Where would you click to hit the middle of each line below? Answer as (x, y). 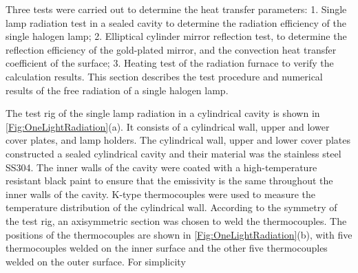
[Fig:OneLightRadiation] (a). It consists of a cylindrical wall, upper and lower (168, 126)
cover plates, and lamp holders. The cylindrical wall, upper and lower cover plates (178, 140)
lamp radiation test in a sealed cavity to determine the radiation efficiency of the (176, 22)
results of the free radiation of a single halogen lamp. (117, 90)
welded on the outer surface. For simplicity (96, 261)
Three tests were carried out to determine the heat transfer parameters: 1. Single (176, 9)
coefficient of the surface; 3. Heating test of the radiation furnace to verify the (170, 63)
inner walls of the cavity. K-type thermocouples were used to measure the (160, 194)
